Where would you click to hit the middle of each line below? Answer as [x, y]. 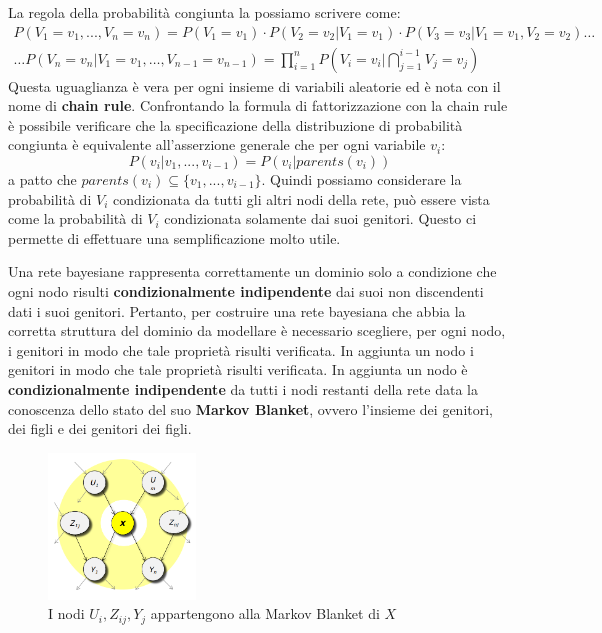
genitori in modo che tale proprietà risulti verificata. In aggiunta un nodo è [238, 369]
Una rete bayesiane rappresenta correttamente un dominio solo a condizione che [252, 271]
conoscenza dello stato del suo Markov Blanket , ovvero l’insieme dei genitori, [251, 408]
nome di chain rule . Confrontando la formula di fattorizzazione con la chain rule [258, 105]
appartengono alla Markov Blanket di [265, 613]
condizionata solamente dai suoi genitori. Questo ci [320, 218]
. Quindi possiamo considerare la [361, 179]
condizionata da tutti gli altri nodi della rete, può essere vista [301, 198]
